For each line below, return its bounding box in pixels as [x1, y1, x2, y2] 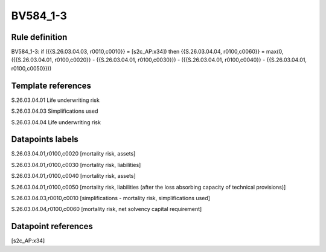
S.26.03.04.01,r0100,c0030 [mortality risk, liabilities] [11, 161, 141, 168]
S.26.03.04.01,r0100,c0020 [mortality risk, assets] [11, 150, 136, 157]
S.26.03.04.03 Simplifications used [11, 107, 98, 115]
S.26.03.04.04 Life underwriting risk [11, 118, 101, 126]
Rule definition [11, 32, 68, 42]
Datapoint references [11, 221, 94, 232]
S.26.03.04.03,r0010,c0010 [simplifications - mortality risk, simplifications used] [11, 195, 211, 201]
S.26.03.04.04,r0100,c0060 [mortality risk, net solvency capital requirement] [11, 206, 202, 213]
